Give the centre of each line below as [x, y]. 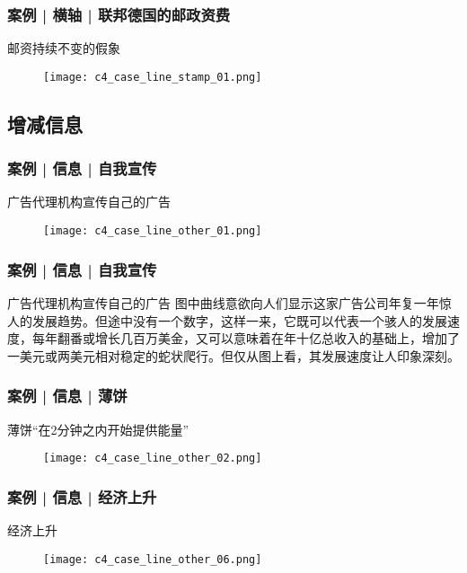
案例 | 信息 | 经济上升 [82, 496]
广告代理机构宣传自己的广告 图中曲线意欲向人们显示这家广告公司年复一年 [223, 302]
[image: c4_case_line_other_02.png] [153, 458]
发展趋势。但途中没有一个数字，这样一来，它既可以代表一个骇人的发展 [239, 320]
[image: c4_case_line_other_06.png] [153, 559]
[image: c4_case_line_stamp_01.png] [153, 77]
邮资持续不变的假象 [64, 48]
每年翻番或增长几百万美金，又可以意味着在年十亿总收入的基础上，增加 [239, 338]
